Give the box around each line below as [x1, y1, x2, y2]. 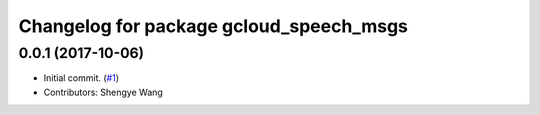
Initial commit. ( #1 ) [43, 72, 120, 84]
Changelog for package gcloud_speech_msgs [18, 15, 409, 37]
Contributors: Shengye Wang [43, 86, 164, 98]
